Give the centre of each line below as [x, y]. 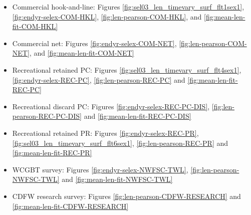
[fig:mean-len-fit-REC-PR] [52, 153]
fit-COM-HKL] [35, 26]
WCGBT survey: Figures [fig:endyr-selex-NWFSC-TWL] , [100, 169]
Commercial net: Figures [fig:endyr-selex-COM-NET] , [94, 43]
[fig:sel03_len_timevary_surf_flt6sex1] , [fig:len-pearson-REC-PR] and [120, 143]
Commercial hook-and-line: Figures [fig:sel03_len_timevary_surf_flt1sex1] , [128, 7]
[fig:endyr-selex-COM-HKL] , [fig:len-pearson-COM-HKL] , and [107, 16]
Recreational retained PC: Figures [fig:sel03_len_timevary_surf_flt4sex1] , [127, 69]
